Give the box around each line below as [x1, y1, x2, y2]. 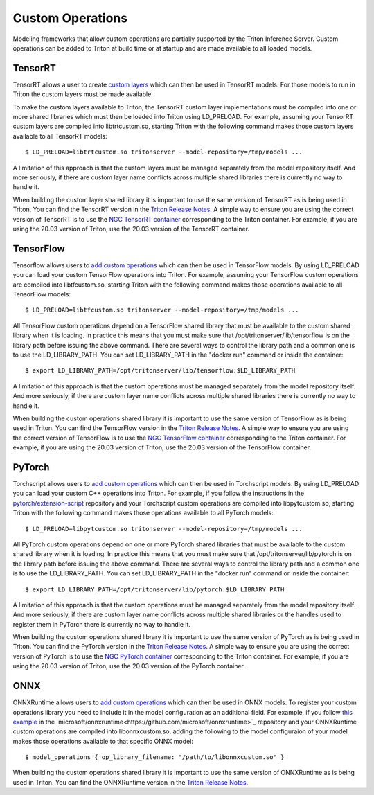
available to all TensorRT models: [12, 132, 107, 140]
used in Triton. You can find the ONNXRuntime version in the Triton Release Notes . [12, 778, 249, 786]
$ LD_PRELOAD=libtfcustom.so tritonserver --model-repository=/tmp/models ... [25, 306, 299, 314]
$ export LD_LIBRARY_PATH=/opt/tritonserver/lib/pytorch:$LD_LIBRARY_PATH [25, 585, 285, 593]
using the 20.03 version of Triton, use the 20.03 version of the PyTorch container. [12, 662, 246, 670]
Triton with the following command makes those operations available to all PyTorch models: [12, 509, 274, 517]
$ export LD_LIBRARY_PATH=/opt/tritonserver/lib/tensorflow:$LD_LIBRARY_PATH [25, 367, 296, 375]
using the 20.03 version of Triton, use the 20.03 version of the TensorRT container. [12, 224, 249, 233]
